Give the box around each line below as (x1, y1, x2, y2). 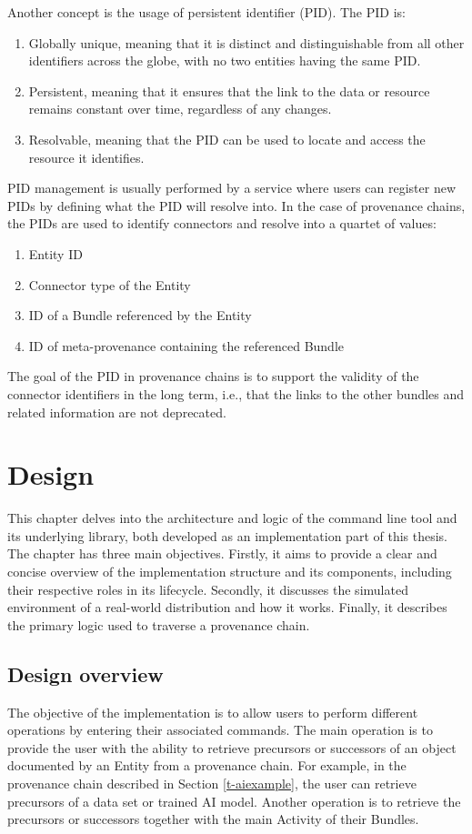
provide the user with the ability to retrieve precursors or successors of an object (7, 738, 457, 757)
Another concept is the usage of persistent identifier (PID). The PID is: (7, 3, 406, 21)
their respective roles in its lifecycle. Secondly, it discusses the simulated (7, 579, 408, 598)
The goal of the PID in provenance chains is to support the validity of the (7, 367, 419, 386)
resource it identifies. (28, 147, 145, 166)
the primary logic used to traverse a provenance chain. (7, 615, 310, 634)
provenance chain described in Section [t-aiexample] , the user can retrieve (7, 773, 417, 792)
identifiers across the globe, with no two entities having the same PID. (28, 51, 421, 70)
